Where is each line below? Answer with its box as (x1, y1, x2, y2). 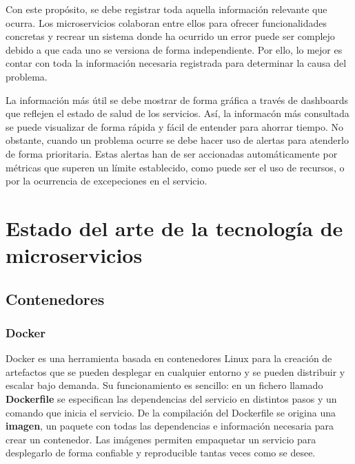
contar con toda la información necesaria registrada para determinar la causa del (6, 56, 347, 70)
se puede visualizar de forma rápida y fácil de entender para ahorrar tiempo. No (6, 119, 344, 134)
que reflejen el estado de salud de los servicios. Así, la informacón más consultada (6, 106, 349, 120)
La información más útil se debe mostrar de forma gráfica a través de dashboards (6, 92, 349, 107)
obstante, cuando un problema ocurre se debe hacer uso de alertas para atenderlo (6, 133, 349, 147)
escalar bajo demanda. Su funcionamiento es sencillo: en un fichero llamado (6, 378, 323, 392)
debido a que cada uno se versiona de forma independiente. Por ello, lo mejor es (6, 42, 343, 56)
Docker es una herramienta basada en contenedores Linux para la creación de (6, 351, 332, 366)
